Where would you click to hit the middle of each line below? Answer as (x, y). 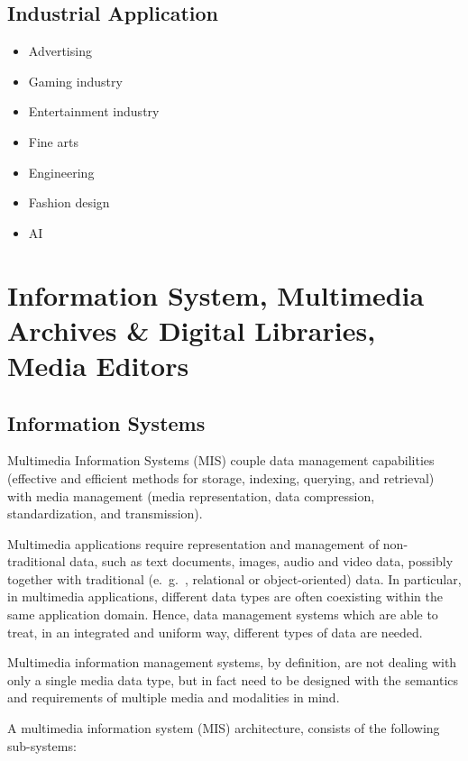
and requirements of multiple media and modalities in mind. (174, 697)
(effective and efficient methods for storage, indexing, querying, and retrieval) (221, 477)
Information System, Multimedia (216, 294)
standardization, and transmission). (105, 513)
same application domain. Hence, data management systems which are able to (223, 614)
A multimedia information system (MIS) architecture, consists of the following (224, 728)
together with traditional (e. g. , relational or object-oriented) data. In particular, (234, 578)
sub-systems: (42, 745)
